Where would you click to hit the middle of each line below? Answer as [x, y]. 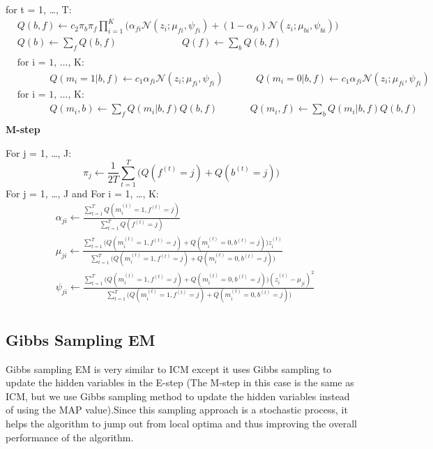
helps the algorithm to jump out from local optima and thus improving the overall [181, 423]
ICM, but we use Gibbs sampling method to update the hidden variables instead [178, 396]
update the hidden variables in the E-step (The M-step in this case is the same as [180, 382]
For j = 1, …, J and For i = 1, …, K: [82, 193]
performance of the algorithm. [70, 437]
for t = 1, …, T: [39, 9]
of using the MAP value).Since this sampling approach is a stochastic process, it [177, 410]
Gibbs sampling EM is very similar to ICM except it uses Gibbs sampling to [169, 368]
